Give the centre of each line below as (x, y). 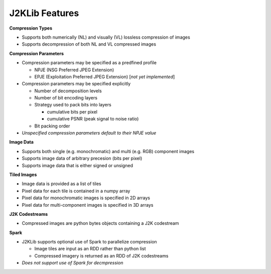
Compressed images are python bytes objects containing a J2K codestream (100, 223)
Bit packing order (52, 126)
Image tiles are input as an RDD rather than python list (90, 249)
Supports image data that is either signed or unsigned (77, 165)
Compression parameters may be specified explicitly (76, 84)
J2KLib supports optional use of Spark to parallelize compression (90, 242)
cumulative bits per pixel (72, 112)
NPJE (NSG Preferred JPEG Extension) (74, 70)
